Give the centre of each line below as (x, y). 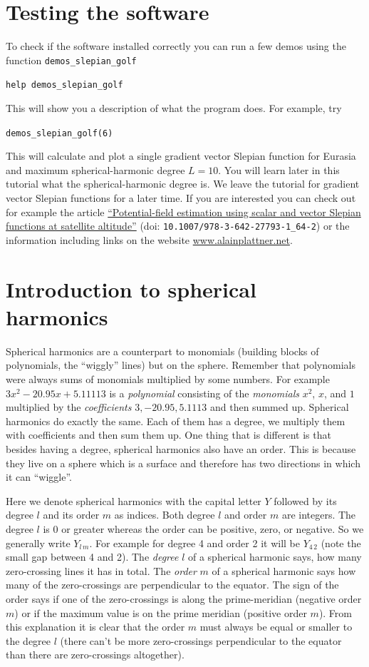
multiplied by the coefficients (69, 407)
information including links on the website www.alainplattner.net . (149, 239)
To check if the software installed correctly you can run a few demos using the (176, 46)
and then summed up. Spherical (279, 407)
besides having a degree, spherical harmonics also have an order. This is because (181, 448)
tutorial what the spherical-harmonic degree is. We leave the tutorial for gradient (183, 184)
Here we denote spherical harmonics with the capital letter (134, 500)
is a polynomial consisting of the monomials (204, 393)
